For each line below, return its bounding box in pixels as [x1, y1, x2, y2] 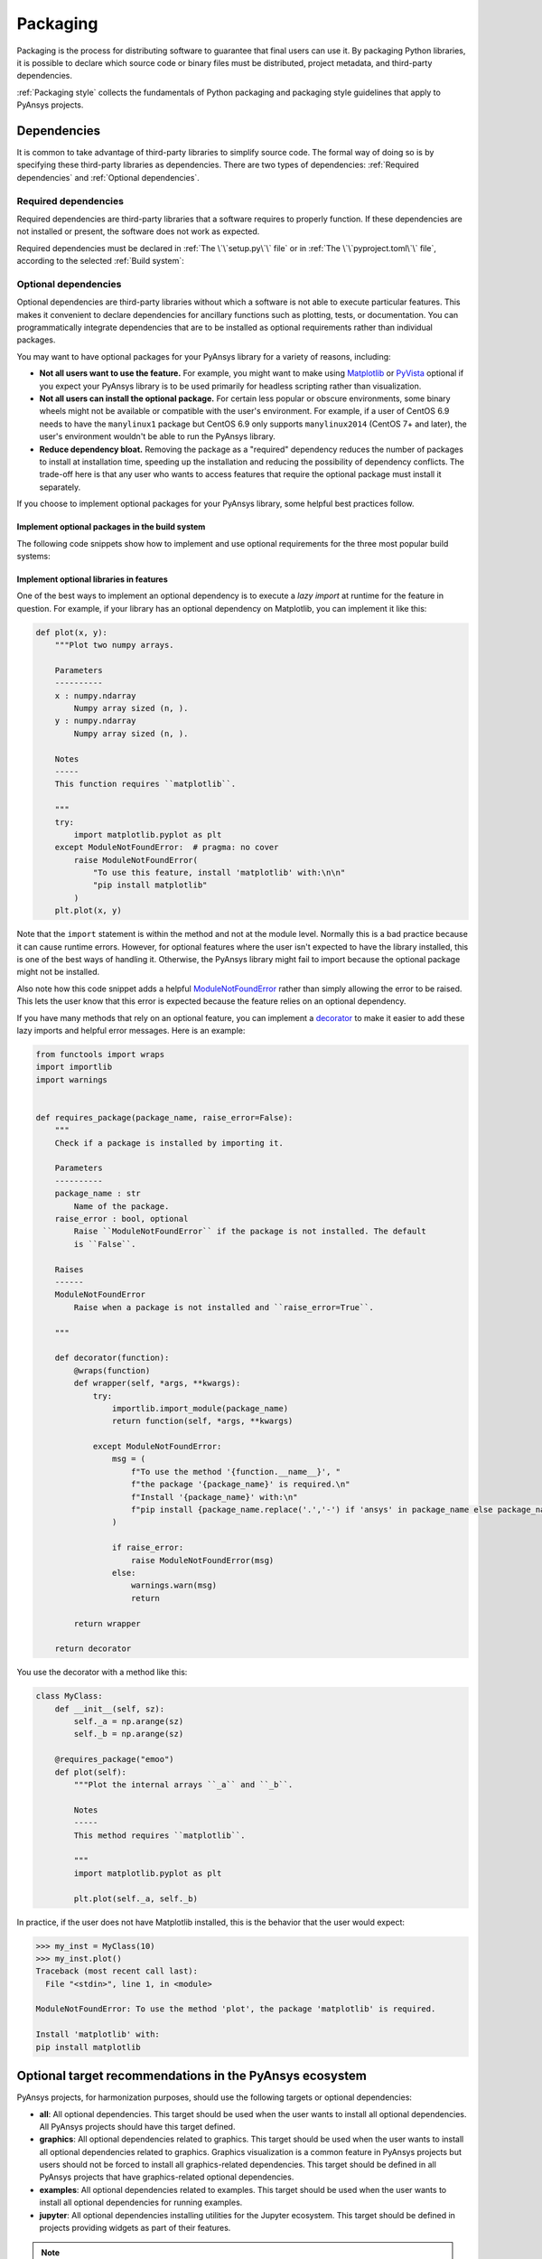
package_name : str [54, 1188, 142, 1199]
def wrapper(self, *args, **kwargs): [73, 1378, 241, 1389]
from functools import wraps [35, 1049, 165, 1059]
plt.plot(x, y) [54, 905, 122, 916]
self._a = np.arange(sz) [73, 1717, 184, 1727]
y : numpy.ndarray [54, 716, 136, 726]
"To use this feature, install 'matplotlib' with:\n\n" [92, 867, 346, 878]
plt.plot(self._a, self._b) [73, 1893, 199, 1904]
